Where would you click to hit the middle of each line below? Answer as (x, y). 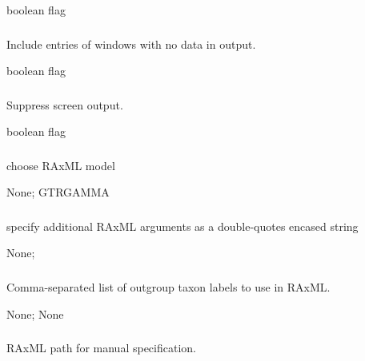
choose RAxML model (61, 165)
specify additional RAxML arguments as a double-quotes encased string (182, 226)
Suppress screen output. (65, 104)
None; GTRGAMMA (58, 192)
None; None (35, 313)
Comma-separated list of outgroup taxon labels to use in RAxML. (168, 286)
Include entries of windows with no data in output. (131, 44)
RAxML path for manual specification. (101, 348)
